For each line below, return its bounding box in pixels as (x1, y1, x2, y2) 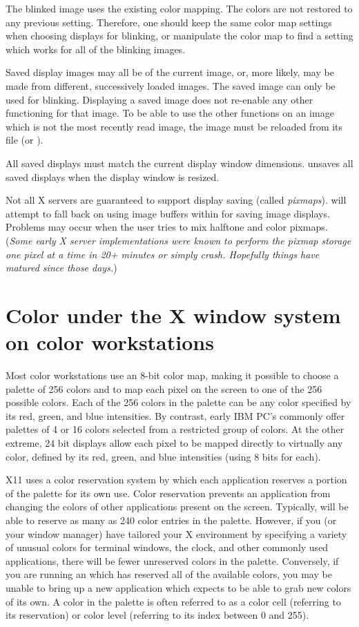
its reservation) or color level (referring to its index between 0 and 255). (6, 608, 309, 622)
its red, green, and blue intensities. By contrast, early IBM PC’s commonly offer (6, 408, 345, 423)
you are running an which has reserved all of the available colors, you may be (6, 567, 332, 581)
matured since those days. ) (6, 260, 117, 275)
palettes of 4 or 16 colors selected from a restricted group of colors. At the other (6, 422, 345, 436)
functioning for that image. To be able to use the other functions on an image (6, 106, 334, 120)
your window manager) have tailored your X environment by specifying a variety (6, 526, 347, 541)
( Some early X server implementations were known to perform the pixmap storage (6, 233, 351, 247)
